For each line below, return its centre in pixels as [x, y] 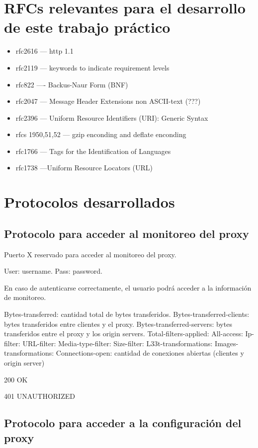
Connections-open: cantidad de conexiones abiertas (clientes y [150, 353]
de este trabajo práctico [87, 27]
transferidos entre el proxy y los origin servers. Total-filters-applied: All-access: [124, 334]
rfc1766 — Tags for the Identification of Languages [93, 151]
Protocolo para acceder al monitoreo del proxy [127, 233]
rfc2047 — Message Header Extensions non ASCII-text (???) [108, 101]
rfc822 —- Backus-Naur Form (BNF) [72, 84]
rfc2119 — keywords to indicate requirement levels [92, 67]
